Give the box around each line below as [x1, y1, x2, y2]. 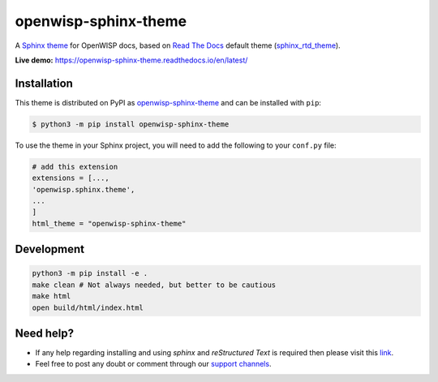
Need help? [15, 326, 75, 340]
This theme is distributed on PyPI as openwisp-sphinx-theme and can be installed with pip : [15, 97, 322, 107]
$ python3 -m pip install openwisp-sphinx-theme [32, 119, 230, 129]
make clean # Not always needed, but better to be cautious [32, 280, 277, 290]
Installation [15, 76, 73, 90]
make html [32, 292, 71, 301]
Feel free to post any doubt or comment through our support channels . [35, 359, 272, 369]
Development [15, 243, 85, 256]
